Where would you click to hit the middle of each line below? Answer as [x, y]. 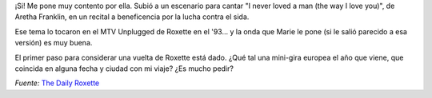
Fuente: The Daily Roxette [57, 83]
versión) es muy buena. [54, 43]
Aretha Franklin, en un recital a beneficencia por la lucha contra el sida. [132, 17]
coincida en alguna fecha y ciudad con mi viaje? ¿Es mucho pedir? [124, 69]
